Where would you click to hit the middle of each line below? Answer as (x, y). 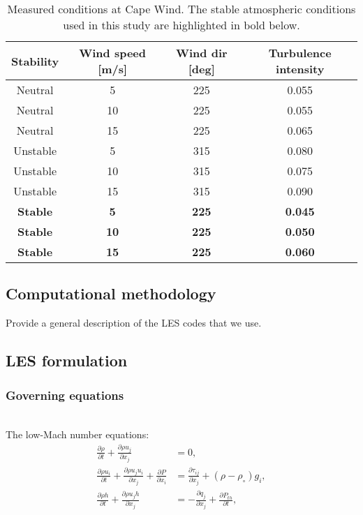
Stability (35, 61)
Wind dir (201, 53)
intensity (300, 69)
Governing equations (65, 395)
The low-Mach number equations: (77, 434)
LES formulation (67, 360)
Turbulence (300, 53)
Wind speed (113, 53)
